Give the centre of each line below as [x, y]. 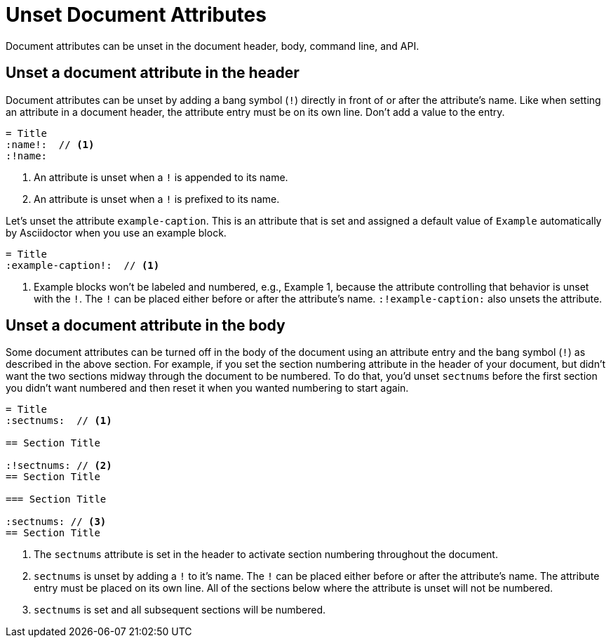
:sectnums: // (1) [59, 421]
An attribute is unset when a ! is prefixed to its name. [157, 199]
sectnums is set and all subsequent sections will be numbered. [180, 610]
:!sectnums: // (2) [59, 466]
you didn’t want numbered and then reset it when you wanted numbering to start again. [207, 388]
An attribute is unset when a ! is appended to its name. [161, 177]
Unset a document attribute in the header [153, 73]
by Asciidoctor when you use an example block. [116, 232]
